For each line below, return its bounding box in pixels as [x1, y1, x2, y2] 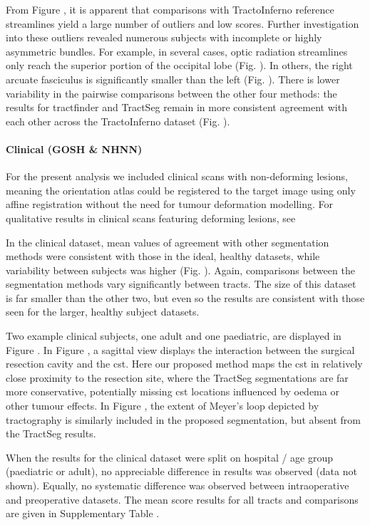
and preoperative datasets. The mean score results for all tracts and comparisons [6, 492, 359, 506]
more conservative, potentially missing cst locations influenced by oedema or [6, 384, 339, 399]
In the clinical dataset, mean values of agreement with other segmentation [6, 234, 329, 249]
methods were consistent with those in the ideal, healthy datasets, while [6, 249, 320, 264]
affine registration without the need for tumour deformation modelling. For [6, 197, 334, 212]
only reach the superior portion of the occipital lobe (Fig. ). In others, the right [6, 58, 353, 73]
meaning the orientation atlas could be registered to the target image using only [6, 182, 356, 197]
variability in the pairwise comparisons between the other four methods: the [6, 85, 337, 100]
